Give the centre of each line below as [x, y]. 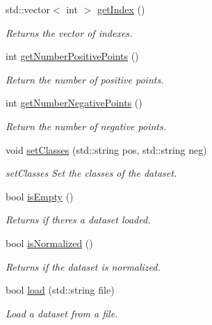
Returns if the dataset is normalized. [83, 266]
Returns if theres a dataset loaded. [78, 220]
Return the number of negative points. [86, 126]
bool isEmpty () [40, 196]
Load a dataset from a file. [62, 313]
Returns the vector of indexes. [69, 32]
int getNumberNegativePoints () [74, 103]
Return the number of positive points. [85, 79]
